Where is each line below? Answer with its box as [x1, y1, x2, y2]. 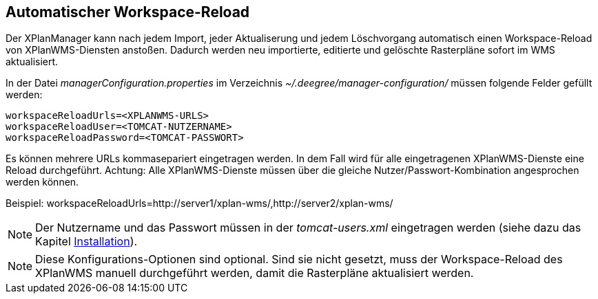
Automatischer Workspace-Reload [6, 3, 250, 21]
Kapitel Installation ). [35, 234, 138, 249]
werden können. [6, 176, 79, 188]
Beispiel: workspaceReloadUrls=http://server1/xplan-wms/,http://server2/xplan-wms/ [6, 197, 393, 210]
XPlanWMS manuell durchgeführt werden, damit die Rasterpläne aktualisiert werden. [35, 266, 474, 280]
